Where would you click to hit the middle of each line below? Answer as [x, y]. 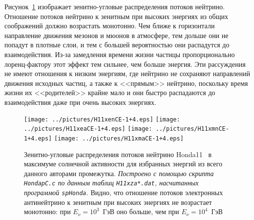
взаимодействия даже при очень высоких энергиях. [80, 102]
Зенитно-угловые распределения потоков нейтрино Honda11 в [118, 154]
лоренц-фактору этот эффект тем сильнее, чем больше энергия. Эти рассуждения [125, 64]
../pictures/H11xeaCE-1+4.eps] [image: [88, 129]
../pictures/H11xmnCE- [192, 129]
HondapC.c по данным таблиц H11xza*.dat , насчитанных [111, 183]
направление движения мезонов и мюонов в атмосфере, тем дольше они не [116, 35]
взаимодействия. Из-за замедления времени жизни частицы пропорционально [120, 54]
